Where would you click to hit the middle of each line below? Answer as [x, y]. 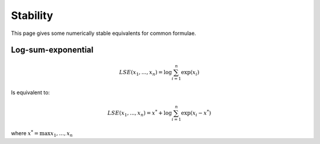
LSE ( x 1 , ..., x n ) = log [145, 73]
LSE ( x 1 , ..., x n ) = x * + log [140, 113]
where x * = [25, 133]
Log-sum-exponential [52, 50]
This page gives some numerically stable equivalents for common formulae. [104, 33]
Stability [32, 15]
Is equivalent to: [31, 92]
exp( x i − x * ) [196, 113]
